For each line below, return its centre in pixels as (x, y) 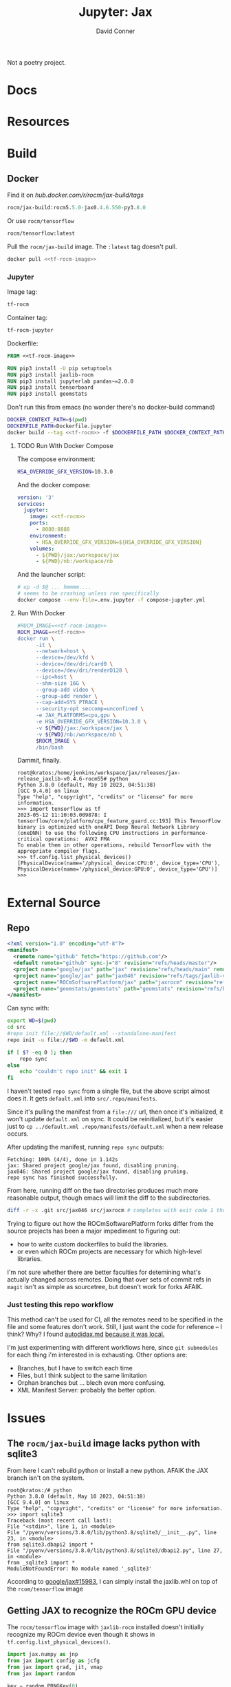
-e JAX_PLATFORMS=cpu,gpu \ (76, 715)
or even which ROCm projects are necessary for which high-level (109, 1252)
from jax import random (41, 1673)
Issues (26, 1418)
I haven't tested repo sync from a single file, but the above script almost (109, 1091)
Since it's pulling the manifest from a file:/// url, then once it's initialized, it (115, 1112)
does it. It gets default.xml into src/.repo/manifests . (82, 1099)
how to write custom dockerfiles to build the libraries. (92, 1244)
